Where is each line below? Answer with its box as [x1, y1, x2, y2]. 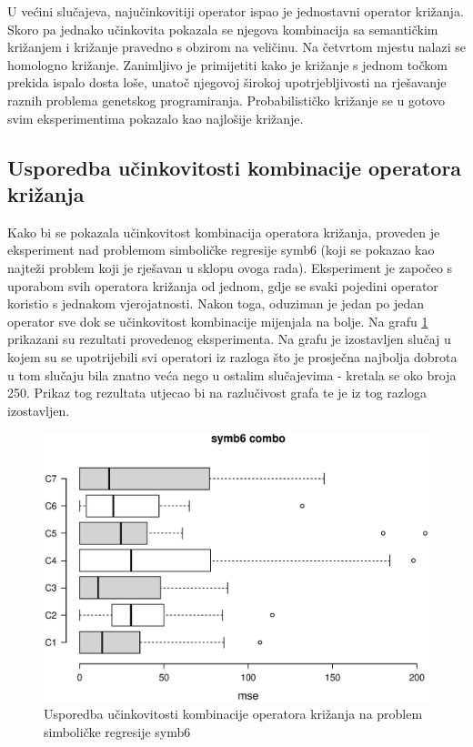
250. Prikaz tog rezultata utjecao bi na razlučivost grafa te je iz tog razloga [7, 383, 427, 402]
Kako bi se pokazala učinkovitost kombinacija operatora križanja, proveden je [7, 222, 440, 241]
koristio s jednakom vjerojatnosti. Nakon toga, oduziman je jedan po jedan [7, 294, 425, 313]
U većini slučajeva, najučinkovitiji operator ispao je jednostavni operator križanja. [7, 2, 464, 20]
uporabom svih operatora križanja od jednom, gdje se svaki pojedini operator [7, 276, 438, 295]
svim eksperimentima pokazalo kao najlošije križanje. [7, 108, 304, 127]
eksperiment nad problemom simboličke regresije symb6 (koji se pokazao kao [7, 240, 435, 259]
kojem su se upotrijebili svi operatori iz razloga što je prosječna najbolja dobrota [7, 347, 458, 366]
